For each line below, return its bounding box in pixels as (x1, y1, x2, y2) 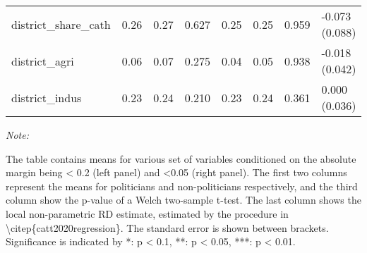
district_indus (11, 89, 82, 106)
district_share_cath (11, 16, 111, 32)
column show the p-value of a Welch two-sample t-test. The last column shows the (6, 192, 361, 207)
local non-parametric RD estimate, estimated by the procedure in (6, 206, 289, 221)
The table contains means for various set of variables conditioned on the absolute (6, 151, 356, 166)
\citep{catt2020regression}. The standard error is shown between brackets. (6, 220, 329, 235)
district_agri (11, 52, 74, 69)
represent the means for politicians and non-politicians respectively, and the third (6, 178, 358, 193)
